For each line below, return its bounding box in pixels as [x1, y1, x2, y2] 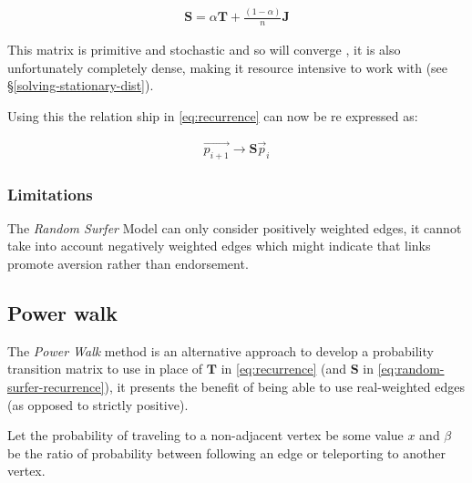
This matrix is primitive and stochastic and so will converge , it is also [7, 40, 401, 59]
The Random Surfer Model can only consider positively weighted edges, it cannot [7, 218, 462, 237]
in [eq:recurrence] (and [221, 359, 347, 378]
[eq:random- [377, 359, 445, 378]
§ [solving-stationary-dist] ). [7, 76, 154, 95]
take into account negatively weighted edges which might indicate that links [7, 236, 431, 255]
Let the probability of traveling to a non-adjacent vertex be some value [7, 426, 404, 445]
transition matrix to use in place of [7, 359, 203, 378]
